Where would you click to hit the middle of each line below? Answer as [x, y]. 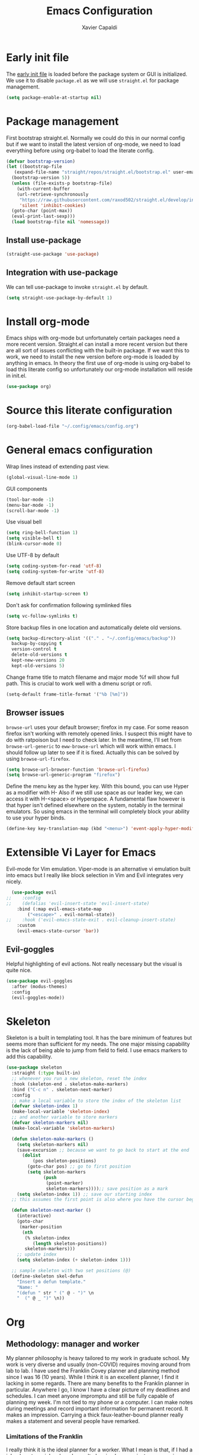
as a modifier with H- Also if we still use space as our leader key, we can [95, 793]
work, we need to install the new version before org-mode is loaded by [92, 357]
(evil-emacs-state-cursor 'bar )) [58, 931]
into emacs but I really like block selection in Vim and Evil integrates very [95, 875]
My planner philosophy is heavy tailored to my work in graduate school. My [98, 1358]
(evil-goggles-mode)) [38, 997]
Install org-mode [48, 321]
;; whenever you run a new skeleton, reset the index [79, 1079]
